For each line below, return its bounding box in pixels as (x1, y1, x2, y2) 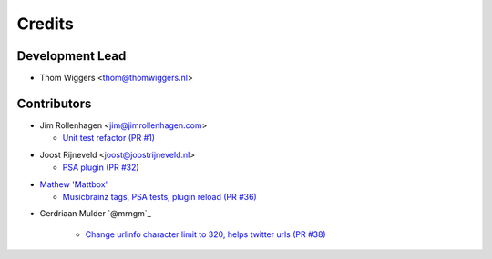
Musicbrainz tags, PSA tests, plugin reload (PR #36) (62, 191, 257, 202)
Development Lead (16, 48, 127, 64)
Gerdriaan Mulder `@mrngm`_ (39, 208, 152, 219)
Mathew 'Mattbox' (39, 178, 108, 190)
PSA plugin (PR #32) (62, 162, 140, 173)
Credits (16, 14, 75, 34)
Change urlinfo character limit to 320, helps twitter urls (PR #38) (85, 228, 327, 240)
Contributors (16, 95, 92, 111)
